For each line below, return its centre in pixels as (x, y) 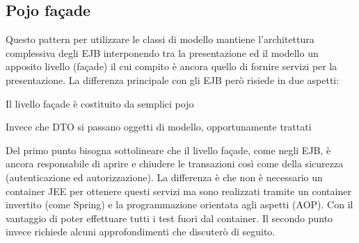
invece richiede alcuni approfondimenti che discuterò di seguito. (141, 232)
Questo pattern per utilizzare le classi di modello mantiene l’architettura (160, 39)
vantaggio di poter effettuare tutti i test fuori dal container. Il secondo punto (169, 218)
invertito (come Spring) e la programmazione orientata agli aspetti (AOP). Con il (179, 204)
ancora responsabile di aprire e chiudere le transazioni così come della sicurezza (175, 164)
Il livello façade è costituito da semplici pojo (100, 103)
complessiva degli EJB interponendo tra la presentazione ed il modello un (162, 52)
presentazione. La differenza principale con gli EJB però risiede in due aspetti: (173, 79)
